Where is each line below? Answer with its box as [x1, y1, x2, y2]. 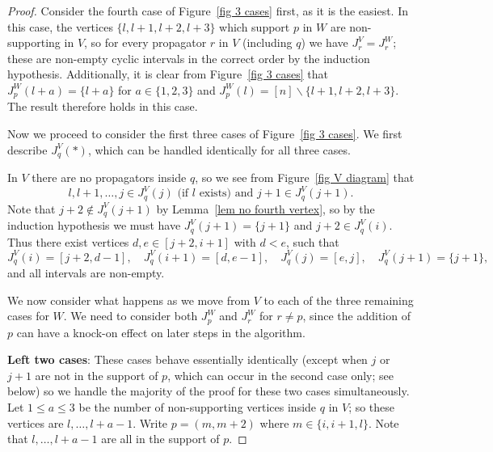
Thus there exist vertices [7, 233, 129, 250]
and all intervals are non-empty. [7, 264, 165, 281]
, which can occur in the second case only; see [167, 366, 394, 383]
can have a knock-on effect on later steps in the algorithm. [16, 323, 305, 340]
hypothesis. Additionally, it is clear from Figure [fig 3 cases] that [7, 65, 329, 82]
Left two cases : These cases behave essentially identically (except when [7, 351, 368, 368]
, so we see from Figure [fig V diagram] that [195, 169, 415, 186]
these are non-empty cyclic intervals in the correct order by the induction [7, 49, 370, 66]
